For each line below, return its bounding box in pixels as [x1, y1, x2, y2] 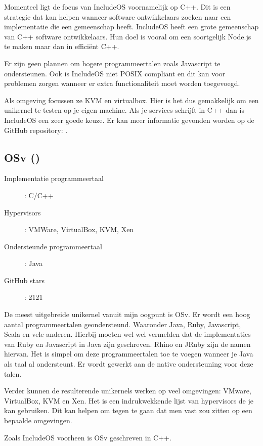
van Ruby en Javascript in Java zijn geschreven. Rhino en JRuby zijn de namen [4, 338, 251, 349]
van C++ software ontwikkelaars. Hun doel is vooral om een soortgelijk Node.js [4, 31, 251, 41]
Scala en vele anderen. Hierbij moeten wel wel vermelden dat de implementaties [4, 329, 251, 339]
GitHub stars [4, 275, 45, 285]
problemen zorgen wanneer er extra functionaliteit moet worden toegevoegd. [4, 78, 240, 88]
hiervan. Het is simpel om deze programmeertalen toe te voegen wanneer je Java [4, 348, 253, 359]
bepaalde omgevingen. [4, 415, 72, 426]
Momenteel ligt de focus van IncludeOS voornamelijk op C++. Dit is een [4, 2, 231, 12]
